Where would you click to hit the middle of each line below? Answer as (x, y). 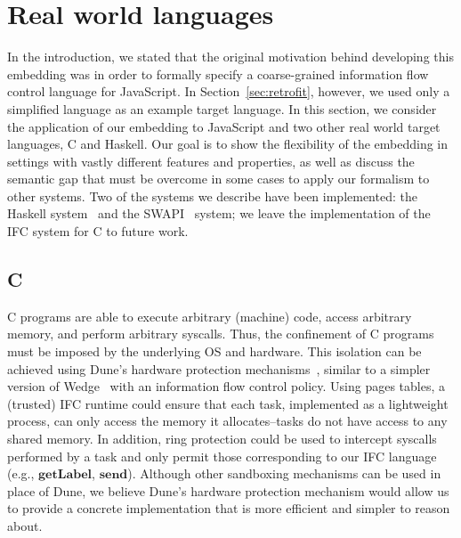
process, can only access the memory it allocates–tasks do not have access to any (227, 421)
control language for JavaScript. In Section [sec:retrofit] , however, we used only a (229, 91)
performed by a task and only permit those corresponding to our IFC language (222, 456)
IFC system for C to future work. (98, 231)
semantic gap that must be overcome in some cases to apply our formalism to (218, 179)
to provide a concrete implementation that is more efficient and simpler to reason (229, 508)
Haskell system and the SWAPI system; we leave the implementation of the (219, 213)
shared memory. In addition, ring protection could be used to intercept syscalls (222, 439)
